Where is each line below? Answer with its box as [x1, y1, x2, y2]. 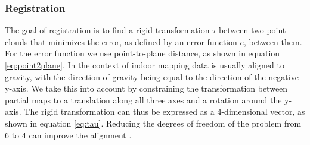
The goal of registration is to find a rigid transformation [5, 24, 210, 36]
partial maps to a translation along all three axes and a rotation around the [5, 93, 282, 106]
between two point [218, 24, 286, 36]
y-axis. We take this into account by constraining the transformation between [5, 82, 288, 94]
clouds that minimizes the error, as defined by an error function [5, 35, 237, 48]
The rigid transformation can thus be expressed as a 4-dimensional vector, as [24, 105, 305, 118]
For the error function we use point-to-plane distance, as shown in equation [5, 47, 280, 59]
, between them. [243, 35, 302, 48]
